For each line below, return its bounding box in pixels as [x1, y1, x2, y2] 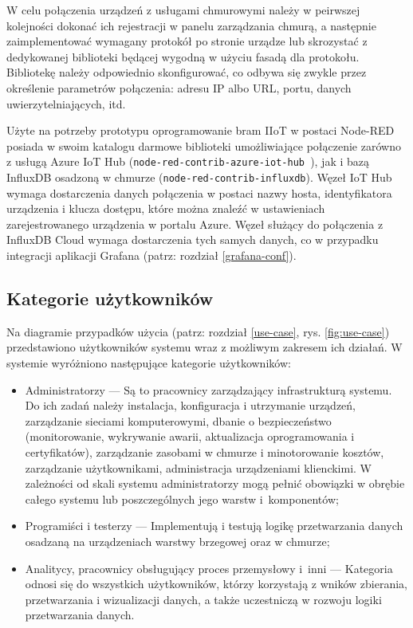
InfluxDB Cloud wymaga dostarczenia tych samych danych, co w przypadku [6, 231, 379, 248]
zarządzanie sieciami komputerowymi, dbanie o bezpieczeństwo [25, 412, 332, 429]
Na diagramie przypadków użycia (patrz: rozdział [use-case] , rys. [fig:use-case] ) [6, 323, 390, 340]
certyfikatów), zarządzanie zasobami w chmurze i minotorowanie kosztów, [25, 443, 384, 460]
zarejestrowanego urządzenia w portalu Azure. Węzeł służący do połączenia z [6, 215, 383, 232]
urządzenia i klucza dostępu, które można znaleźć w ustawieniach [6, 200, 325, 217]
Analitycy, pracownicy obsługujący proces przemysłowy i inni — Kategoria [25, 559, 393, 576]
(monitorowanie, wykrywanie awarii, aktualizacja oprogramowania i [25, 428, 355, 445]
